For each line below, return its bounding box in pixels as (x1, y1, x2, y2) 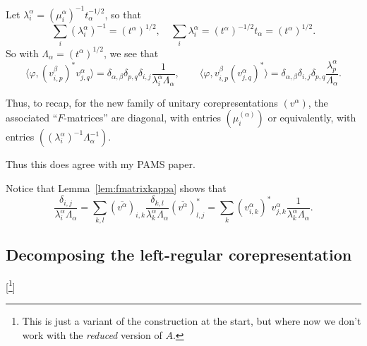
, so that (104, 6, 141, 21)
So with (6, 45, 39, 60)
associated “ (6, 110, 58, 125)
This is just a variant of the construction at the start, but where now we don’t (22, 313, 361, 328)
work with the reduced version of (22, 327, 162, 342)
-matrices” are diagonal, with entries (64, 110, 221, 125)
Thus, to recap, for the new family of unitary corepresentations (6, 95, 278, 109)
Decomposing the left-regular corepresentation (6, 243, 352, 265)
